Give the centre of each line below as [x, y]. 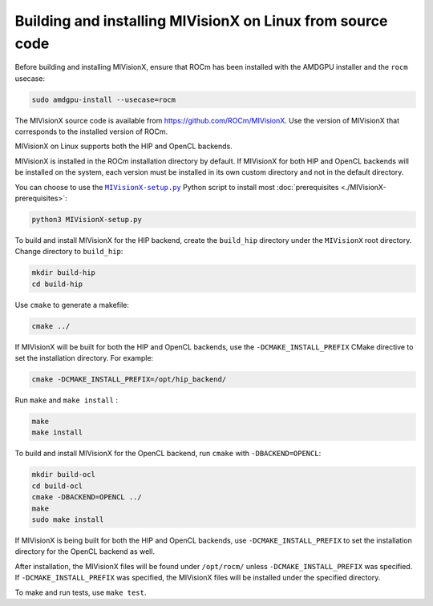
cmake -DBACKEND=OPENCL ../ [87, 497]
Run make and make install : [66, 400]
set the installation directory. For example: [84, 358]
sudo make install [68, 520]
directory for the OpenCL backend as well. [85, 551]
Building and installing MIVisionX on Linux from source [201, 21]
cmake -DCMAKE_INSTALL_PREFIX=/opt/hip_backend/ [129, 380]
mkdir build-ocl [64, 475]
